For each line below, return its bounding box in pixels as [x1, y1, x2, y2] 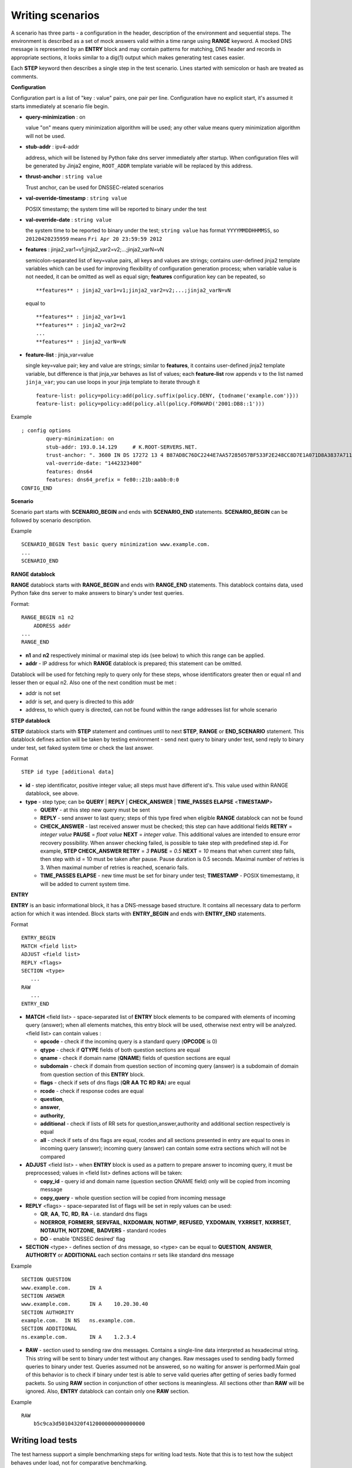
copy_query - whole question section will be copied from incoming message [40, 1194, 226, 1201]
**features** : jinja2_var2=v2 [36, 322, 126, 328]
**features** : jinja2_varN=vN [36, 338, 126, 345]
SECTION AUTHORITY [21, 1309, 75, 1315]
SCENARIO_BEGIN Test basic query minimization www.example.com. [21, 541, 211, 548]
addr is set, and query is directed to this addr [25, 698, 134, 705]
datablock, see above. [25, 790, 79, 797]
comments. [11, 73, 38, 80]
